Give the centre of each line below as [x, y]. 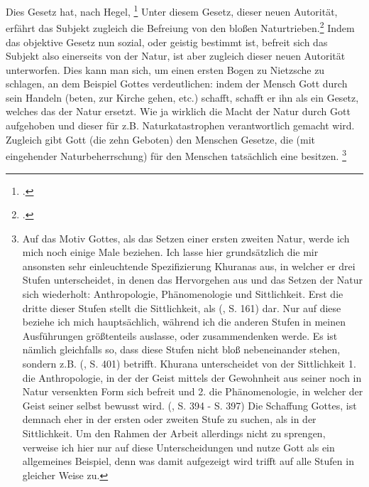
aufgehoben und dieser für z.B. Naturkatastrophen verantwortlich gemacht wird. [180, 125]
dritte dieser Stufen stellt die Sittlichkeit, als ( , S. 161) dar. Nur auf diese [182, 307]
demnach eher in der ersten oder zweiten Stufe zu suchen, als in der [169, 419]
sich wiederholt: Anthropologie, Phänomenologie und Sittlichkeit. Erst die [183, 294]
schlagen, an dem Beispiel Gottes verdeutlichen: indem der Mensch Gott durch [177, 84]
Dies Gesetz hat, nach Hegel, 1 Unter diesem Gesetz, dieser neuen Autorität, [172, 10]
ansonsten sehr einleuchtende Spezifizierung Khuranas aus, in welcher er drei [189, 266]
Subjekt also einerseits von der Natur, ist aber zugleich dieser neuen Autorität [176, 56]
